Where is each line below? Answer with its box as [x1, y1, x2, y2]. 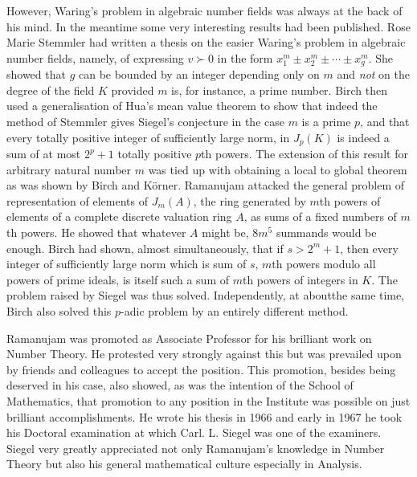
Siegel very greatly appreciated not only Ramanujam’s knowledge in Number [6, 439, 385, 456]
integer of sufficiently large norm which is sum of [6, 255, 247, 272]
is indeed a [337, 128, 390, 145]
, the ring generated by [193, 192, 306, 209]
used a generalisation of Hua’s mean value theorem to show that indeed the [6, 97, 378, 114]
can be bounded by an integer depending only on [78, 66, 320, 83]
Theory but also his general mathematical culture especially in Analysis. [6, 455, 362, 472]
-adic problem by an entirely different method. [121, 303, 349, 319]
